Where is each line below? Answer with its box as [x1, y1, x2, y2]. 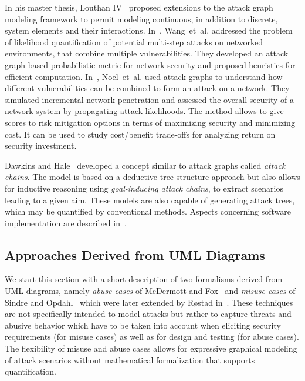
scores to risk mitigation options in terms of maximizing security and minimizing [5, 116, 295, 128]
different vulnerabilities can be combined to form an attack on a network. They [5, 82, 290, 94]
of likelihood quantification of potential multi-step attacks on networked [5, 35, 263, 48]
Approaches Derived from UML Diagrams [5, 245, 265, 263]
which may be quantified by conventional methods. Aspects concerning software [5, 205, 292, 218]
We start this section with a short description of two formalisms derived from [5, 273, 283, 285]
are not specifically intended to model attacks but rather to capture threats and [5, 308, 292, 320]
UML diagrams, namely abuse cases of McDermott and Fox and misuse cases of [5, 285, 296, 297]
